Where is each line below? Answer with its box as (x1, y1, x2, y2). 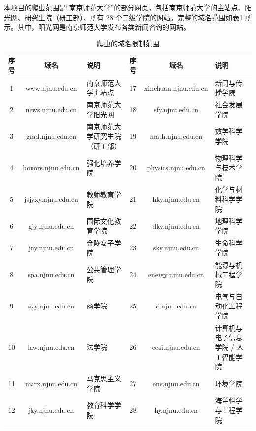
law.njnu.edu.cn (28, 341, 75, 352)
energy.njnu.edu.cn (148, 269, 204, 279)
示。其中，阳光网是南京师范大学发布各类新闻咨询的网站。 (4, 22, 190, 32)
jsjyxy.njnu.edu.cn (24, 194, 78, 204)
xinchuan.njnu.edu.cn (144, 82, 208, 92)
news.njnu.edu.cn (25, 104, 77, 115)
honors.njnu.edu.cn (23, 162, 80, 173)
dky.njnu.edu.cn (152, 220, 200, 231)
